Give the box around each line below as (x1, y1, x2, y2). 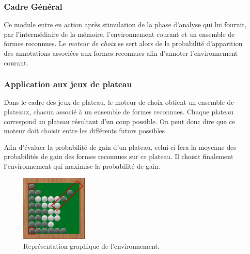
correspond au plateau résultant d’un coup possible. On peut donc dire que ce (4, 116, 235, 126)
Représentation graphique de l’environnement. (23, 241, 160, 251)
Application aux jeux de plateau (4, 78, 132, 90)
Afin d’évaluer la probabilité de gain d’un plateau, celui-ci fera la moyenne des (4, 142, 236, 152)
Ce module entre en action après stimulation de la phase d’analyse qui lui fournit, (4, 19, 247, 30)
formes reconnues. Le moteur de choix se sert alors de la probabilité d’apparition (4, 38, 243, 48)
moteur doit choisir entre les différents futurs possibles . (4, 126, 169, 136)
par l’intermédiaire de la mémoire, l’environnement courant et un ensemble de (4, 29, 235, 39)
